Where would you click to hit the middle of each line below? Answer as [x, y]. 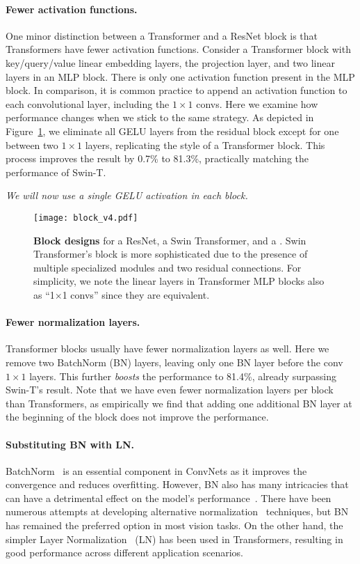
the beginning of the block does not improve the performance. [137, 417]
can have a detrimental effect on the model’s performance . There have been [169, 498]
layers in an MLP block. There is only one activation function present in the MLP [180, 76]
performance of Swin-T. [56, 172]
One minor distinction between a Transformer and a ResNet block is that [162, 35]
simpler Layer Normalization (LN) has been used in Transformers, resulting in [174, 539]
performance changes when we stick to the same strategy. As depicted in [160, 117]
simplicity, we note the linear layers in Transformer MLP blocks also [179, 281]
